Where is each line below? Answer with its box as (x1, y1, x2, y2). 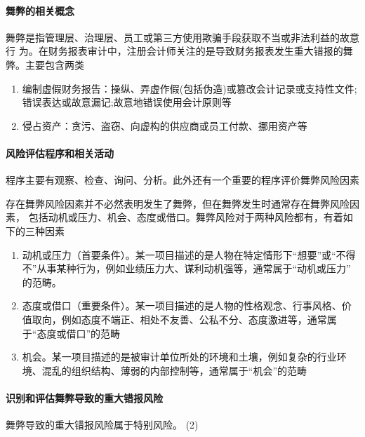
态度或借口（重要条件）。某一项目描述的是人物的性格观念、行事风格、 (22, 298, 342, 313)
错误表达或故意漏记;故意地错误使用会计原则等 (22, 95, 232, 109)
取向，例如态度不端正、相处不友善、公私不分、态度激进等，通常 (32, 311, 327, 326)
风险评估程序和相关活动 (6, 145, 114, 160)
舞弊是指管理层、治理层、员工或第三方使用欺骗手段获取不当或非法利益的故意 (6, 29, 359, 44)
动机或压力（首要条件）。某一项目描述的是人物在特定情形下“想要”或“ (22, 247, 336, 262)
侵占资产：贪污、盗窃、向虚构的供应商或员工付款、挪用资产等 (22, 118, 307, 133)
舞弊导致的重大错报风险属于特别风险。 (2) (6, 417, 199, 432)
